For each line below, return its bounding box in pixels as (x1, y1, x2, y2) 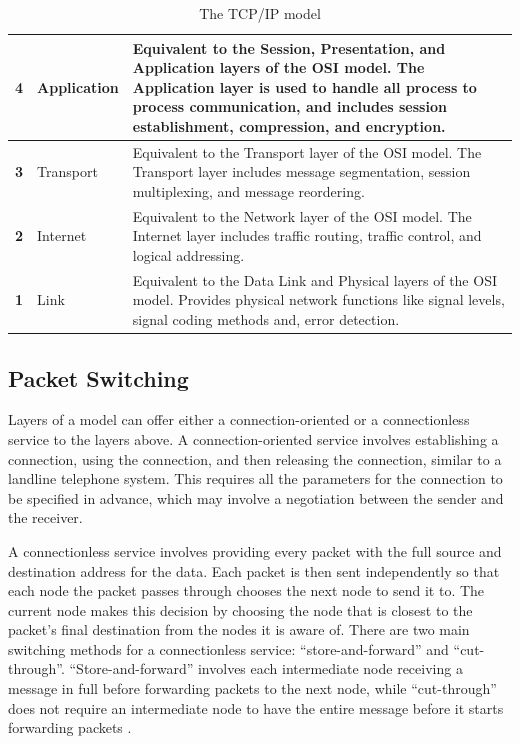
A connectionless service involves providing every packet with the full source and (8, 540, 502, 561)
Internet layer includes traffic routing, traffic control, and (132, 225, 482, 246)
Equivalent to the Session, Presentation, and (132, 37, 446, 58)
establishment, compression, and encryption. (132, 115, 446, 136)
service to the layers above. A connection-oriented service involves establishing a (8, 428, 499, 449)
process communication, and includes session (132, 96, 447, 117)
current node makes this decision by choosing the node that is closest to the (8, 599, 473, 620)
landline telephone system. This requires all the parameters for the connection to (8, 468, 503, 489)
